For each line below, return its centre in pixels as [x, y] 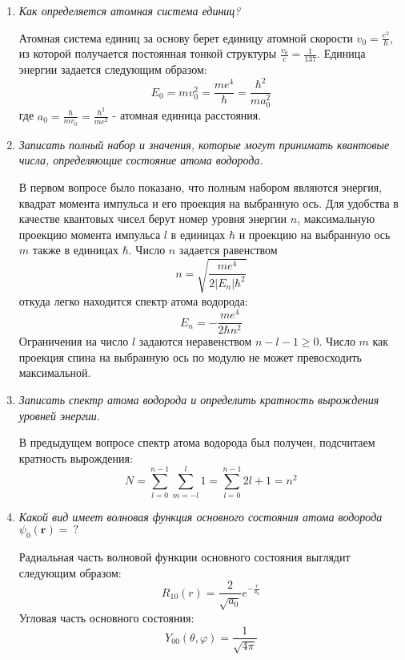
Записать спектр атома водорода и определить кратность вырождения [199, 400]
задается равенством [228, 250]
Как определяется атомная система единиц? [130, 10]
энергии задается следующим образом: [113, 69]
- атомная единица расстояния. [187, 115]
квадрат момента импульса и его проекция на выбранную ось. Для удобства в [209, 202]
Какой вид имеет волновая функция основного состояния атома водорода [200, 516]
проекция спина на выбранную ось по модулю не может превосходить [190, 356]
